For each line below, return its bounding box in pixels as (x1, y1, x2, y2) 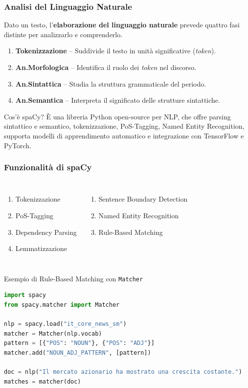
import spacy (4, 292, 46, 299)
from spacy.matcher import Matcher (4, 301, 120, 308)
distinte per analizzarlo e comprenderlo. (4, 29, 123, 39)
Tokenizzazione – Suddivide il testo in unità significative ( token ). (15, 46, 216, 56)
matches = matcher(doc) (4, 378, 81, 385)
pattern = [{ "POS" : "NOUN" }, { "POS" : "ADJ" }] (4, 340, 155, 347)
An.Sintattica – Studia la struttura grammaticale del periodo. (15, 78, 206, 89)
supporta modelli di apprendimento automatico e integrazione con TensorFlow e (4, 130, 244, 140)
